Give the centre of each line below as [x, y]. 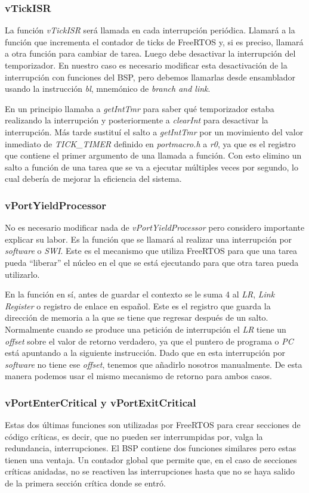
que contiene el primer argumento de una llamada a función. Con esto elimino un [153, 155]
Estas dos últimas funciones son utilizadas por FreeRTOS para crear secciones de [153, 425]
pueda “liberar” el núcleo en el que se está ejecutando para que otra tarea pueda [152, 262]
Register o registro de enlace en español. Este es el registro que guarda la [138, 306]
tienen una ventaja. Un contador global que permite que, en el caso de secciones [151, 459]
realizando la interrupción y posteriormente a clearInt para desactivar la [137, 120]
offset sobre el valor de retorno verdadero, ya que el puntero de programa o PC [149, 341]
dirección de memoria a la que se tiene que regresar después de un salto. [137, 317]
